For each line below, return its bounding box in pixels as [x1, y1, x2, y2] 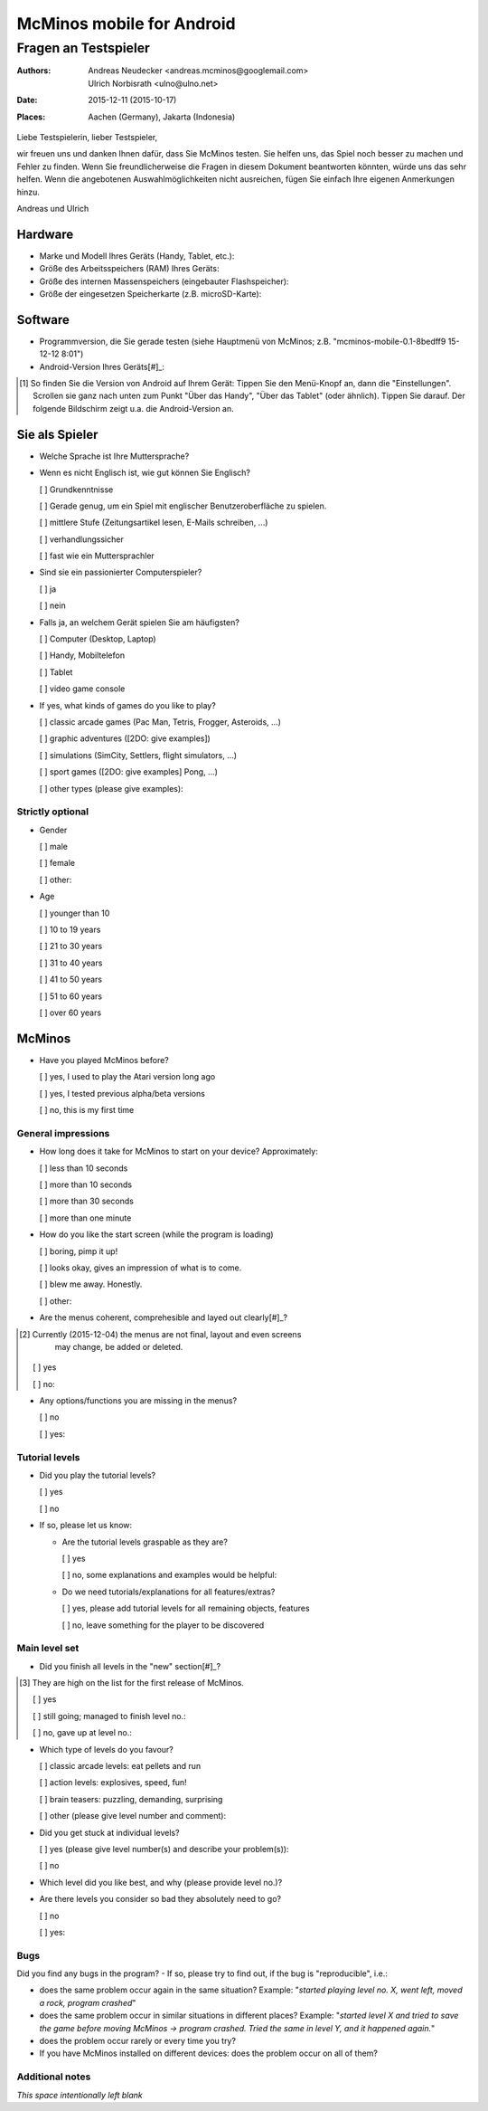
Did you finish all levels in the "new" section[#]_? [39, 1660, 221, 1671]
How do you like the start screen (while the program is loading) [39, 1229, 275, 1240]
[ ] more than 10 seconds [39, 1179, 133, 1190]
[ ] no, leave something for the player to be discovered [61, 1620, 265, 1631]
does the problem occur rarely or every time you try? [39, 2036, 237, 2046]
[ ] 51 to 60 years [39, 991, 103, 1002]
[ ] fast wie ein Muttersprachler [39, 550, 155, 561]
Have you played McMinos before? [39, 1054, 169, 1065]
